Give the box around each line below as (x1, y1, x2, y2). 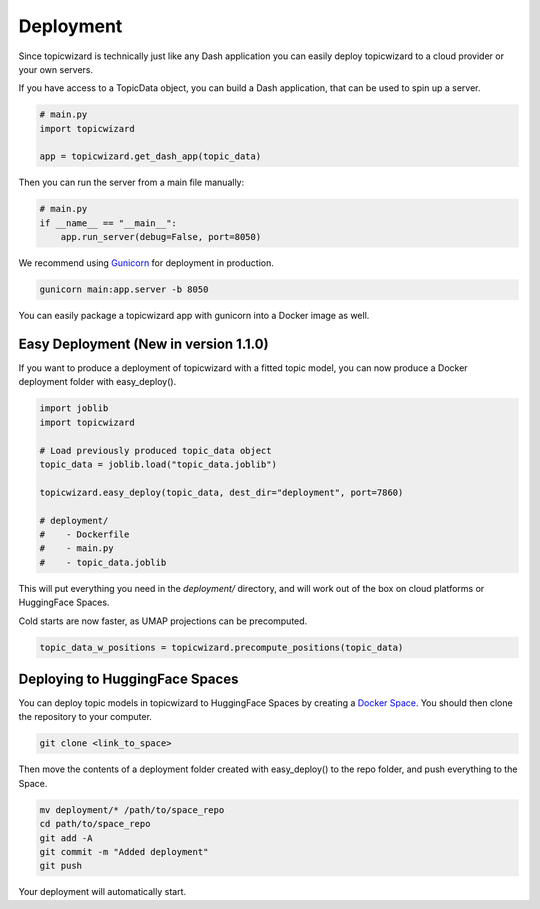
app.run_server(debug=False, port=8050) (60, 231, 262, 243)
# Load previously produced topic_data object (39, 445, 272, 456)
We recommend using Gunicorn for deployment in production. (18, 257, 274, 269)
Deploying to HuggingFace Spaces (18, 670, 239, 687)
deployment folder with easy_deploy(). (18, 376, 177, 388)
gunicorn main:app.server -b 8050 (39, 284, 209, 295)
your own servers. (18, 63, 94, 75)
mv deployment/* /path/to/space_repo (39, 804, 225, 815)
